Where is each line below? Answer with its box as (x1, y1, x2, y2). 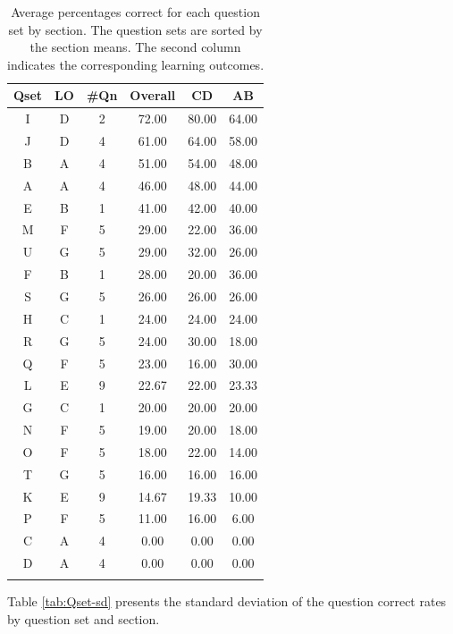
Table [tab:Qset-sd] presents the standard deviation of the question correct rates (7, 592, 447, 611)
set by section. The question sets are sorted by (8, 20, 263, 38)
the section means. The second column (29, 38, 241, 56)
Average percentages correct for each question (11, 3, 260, 21)
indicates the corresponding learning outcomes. (7, 55, 264, 73)
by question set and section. (7, 610, 160, 629)
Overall (130, 86, 176, 105)
